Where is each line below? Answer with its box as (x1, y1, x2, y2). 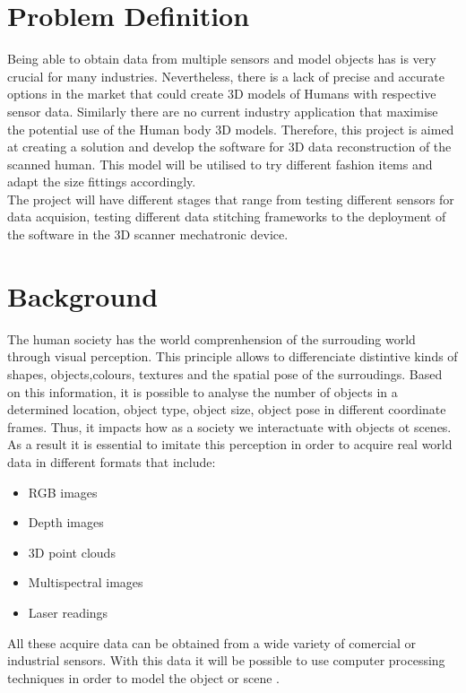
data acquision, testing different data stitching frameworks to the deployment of (7, 207, 446, 226)
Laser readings (28, 602, 108, 621)
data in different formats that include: (7, 452, 216, 471)
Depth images (28, 513, 104, 532)
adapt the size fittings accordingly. (7, 172, 196, 191)
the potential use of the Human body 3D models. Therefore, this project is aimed (7, 119, 454, 138)
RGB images (28, 482, 98, 501)
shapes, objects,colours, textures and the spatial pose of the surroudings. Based (7, 364, 443, 383)
